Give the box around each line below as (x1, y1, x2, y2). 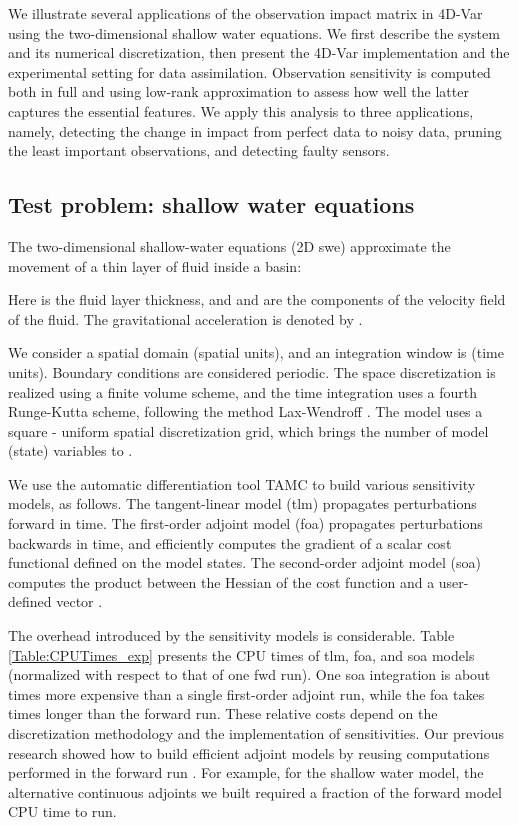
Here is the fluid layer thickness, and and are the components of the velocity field (8, 289, 506, 310)
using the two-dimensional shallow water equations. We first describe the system (8, 22, 500, 43)
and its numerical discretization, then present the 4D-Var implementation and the (8, 42, 510, 63)
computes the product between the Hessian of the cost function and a (8, 571, 435, 592)
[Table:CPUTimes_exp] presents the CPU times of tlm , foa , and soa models (8, 644, 475, 665)
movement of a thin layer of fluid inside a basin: (8, 255, 302, 276)
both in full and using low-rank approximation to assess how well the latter (8, 81, 469, 102)
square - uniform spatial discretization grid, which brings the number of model (8, 420, 489, 441)
